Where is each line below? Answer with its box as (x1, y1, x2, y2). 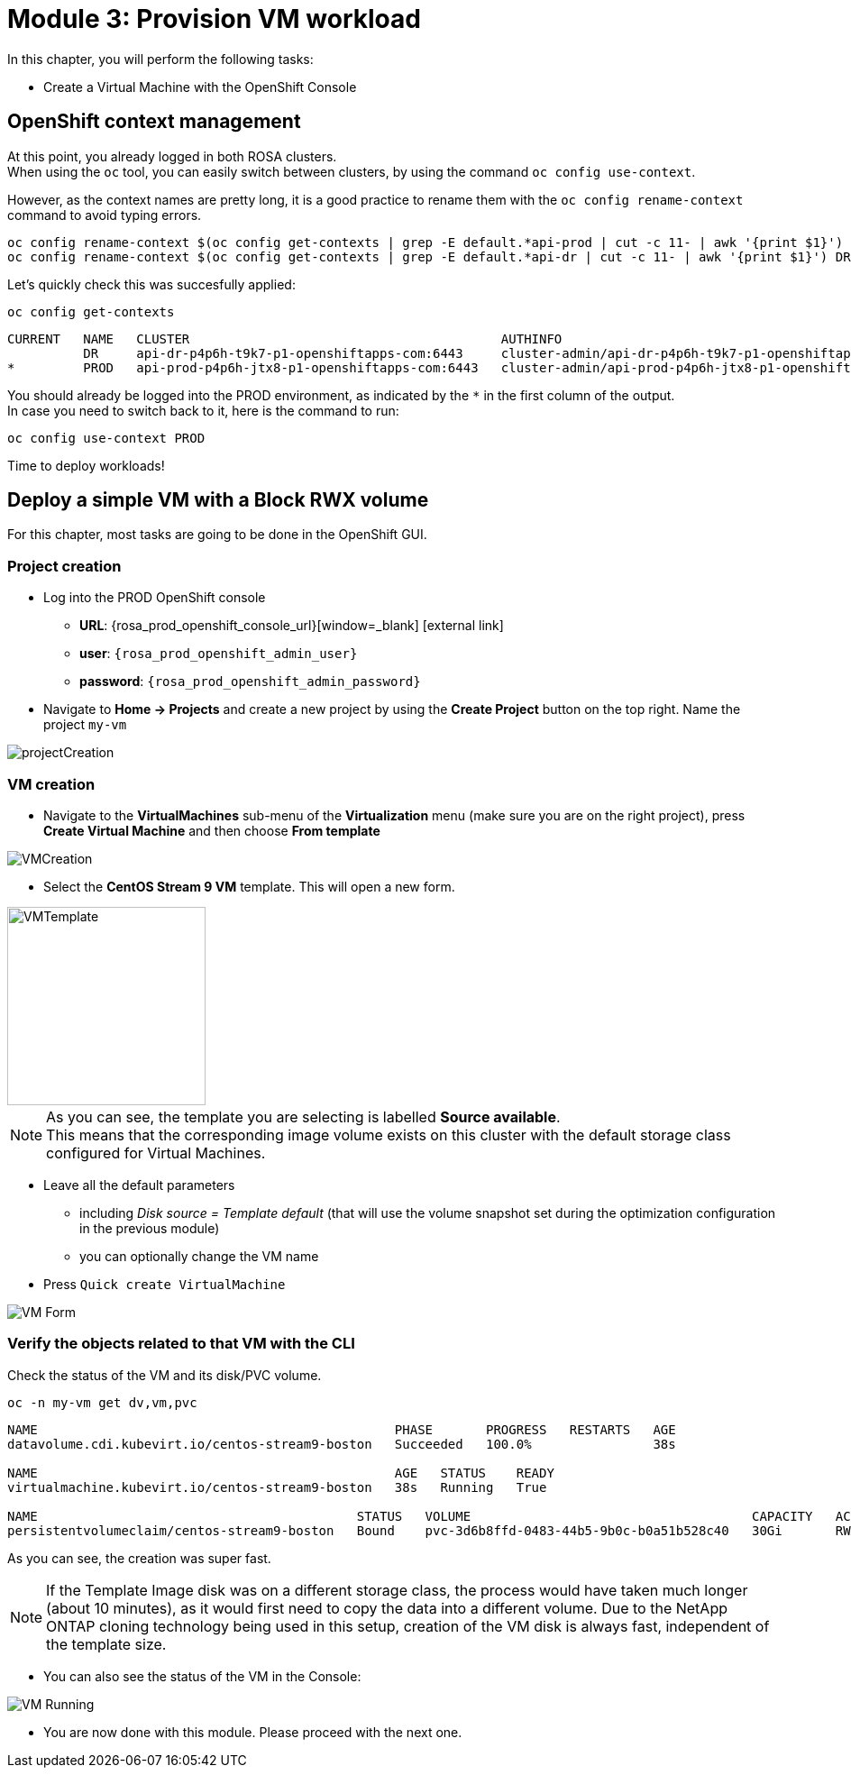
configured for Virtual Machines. (46, 1143, 266, 1162)
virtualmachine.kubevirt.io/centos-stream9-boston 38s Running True (7, 1479, 547, 1495)
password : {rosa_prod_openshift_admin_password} (79, 673, 421, 690)
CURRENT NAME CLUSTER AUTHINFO (7, 331, 563, 346)
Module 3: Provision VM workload (7, 4, 421, 34)
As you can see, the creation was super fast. (7, 1550, 271, 1566)
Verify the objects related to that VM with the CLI (7, 1334, 355, 1353)
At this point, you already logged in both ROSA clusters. (7, 148, 337, 164)
